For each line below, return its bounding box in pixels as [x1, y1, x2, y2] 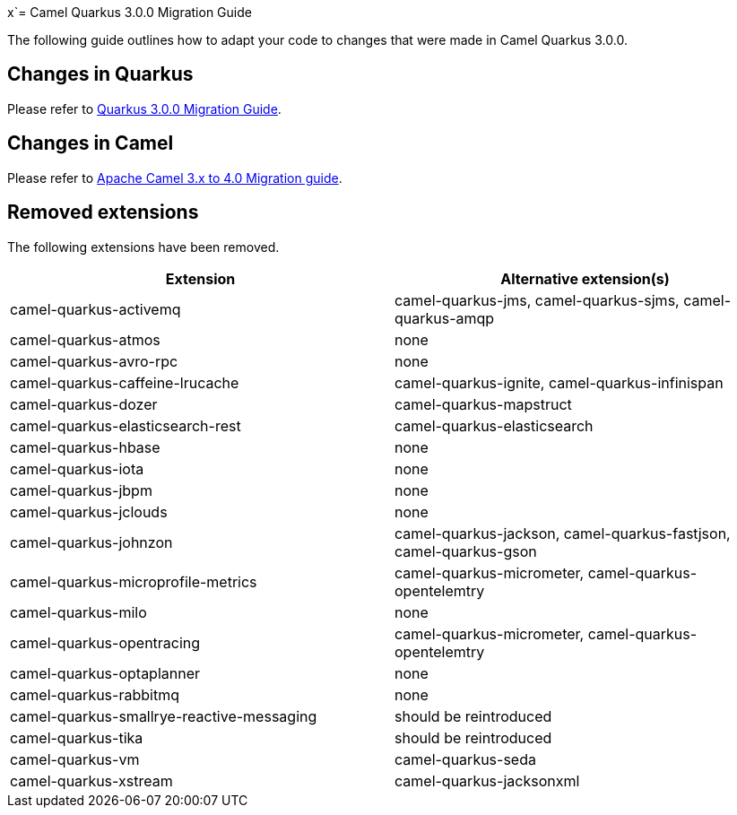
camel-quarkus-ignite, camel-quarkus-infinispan [395, 373, 724, 392]
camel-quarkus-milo [10, 603, 147, 621]
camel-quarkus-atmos [10, 330, 160, 349]
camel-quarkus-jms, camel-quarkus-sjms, [395, 290, 680, 309]
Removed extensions [7, 201, 199, 224]
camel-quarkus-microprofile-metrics [10, 572, 257, 591]
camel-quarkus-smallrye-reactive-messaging [10, 707, 317, 725]
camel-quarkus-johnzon [10, 533, 173, 551]
